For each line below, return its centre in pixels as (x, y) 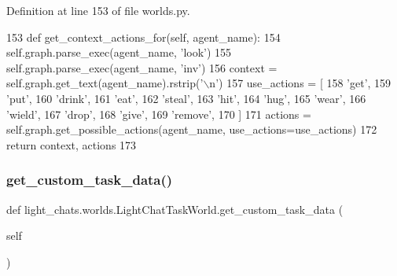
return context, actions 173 (72, 144)
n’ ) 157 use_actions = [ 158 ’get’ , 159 (300, 83)
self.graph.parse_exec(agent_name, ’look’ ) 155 (119, 52)
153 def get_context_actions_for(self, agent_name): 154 (143, 37)
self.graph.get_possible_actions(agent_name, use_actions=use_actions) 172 (192, 129)
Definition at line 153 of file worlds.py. (98, 10)
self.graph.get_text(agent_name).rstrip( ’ (105, 83)
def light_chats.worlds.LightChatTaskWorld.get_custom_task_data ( (175, 209)
